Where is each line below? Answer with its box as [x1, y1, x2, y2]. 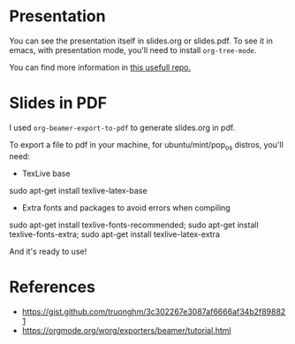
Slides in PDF [9, 93, 108, 113]
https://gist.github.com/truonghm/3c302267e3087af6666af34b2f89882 [21, 306, 286, 317]
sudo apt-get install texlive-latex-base [9, 185, 147, 195]
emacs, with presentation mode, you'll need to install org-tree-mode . [9, 44, 257, 55]
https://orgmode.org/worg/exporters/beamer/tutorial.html [21, 325, 231, 335]
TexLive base [21, 168, 71, 179]
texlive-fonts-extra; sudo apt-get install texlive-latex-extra [9, 228, 221, 240]
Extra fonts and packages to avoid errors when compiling [21, 202, 231, 213]
